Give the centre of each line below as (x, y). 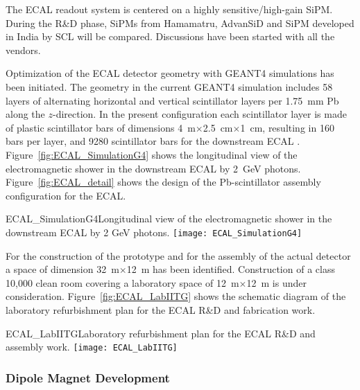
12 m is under (276, 282)
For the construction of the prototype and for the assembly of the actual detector (178, 255)
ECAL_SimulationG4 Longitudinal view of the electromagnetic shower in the (169, 219)
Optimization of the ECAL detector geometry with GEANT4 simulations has (170, 73)
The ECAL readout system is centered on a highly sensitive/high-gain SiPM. (169, 9)
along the (25, 114)
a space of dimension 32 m (62, 269)
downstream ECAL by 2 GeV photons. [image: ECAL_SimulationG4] (154, 232)
